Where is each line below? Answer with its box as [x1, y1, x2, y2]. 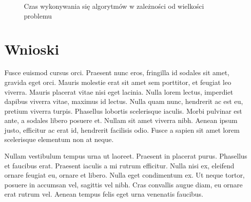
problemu [24, 10, 52, 20]
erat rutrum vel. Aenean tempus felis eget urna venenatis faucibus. [4, 189, 204, 199]
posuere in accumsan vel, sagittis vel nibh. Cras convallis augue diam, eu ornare [4, 179, 243, 189]
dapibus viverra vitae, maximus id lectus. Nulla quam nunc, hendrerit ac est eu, [4, 96, 243, 106]
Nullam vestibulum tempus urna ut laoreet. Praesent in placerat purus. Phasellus [4, 151, 248, 161]
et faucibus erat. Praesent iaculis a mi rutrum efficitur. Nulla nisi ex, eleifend [4, 160, 234, 170]
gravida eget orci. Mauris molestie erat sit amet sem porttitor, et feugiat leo [4, 77, 232, 87]
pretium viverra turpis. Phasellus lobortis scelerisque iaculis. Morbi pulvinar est [4, 105, 242, 116]
